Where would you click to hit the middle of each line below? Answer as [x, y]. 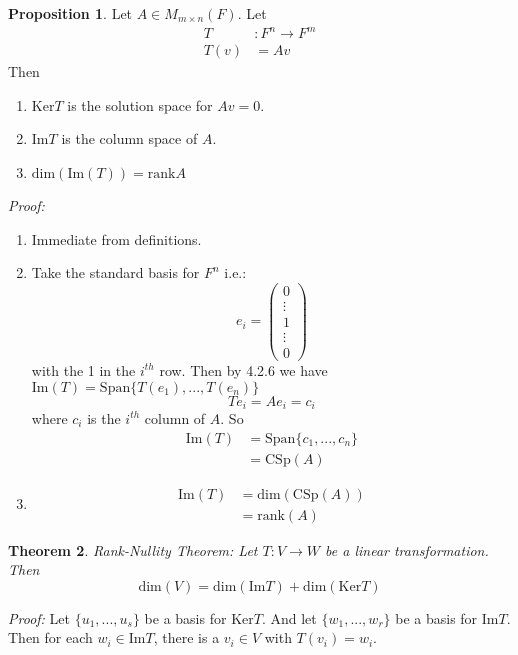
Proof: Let [39, 617]
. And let [289, 617]
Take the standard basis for [115, 272]
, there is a [186, 637]
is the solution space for [140, 104]
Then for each [50, 637]
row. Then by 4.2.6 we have [243, 369]
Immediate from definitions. [116, 238]
